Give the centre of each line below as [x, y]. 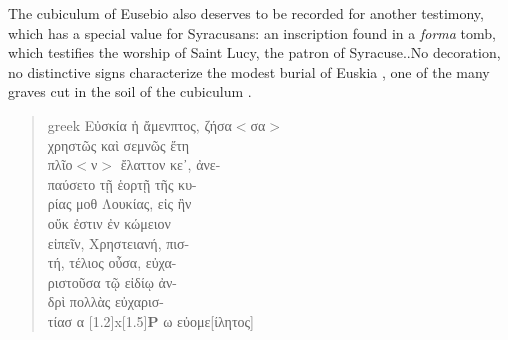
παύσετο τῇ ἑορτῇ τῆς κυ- [122, 183]
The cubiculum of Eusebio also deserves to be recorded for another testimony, [246, 13]
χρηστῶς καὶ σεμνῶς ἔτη [118, 144]
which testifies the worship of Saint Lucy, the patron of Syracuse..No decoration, [254, 52]
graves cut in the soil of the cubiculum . [130, 91]
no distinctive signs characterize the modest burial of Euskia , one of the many [249, 71]
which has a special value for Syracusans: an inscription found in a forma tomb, [252, 32]
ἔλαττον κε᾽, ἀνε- [170, 164]
